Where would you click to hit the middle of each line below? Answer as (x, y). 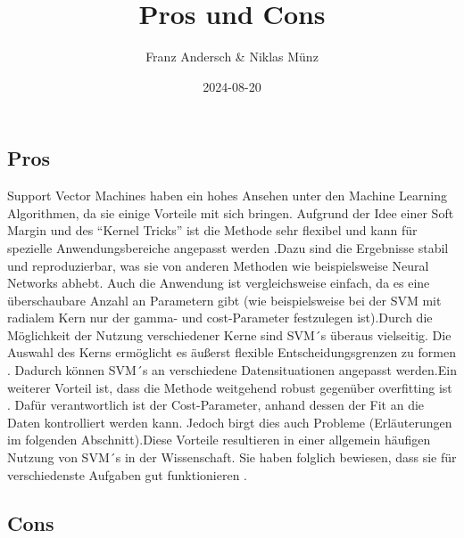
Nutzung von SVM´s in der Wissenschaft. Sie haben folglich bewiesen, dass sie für (232, 457)
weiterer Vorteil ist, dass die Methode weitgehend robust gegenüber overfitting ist (230, 387)
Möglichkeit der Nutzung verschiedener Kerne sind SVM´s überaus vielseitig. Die (229, 334)
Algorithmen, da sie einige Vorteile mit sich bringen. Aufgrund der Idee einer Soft (231, 212)
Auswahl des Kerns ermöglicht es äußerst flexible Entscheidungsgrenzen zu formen (232, 352)
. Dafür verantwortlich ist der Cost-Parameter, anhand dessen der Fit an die (216, 405)
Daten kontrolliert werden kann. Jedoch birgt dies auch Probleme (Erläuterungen (230, 422)
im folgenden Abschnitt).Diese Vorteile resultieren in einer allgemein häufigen (219, 440)
